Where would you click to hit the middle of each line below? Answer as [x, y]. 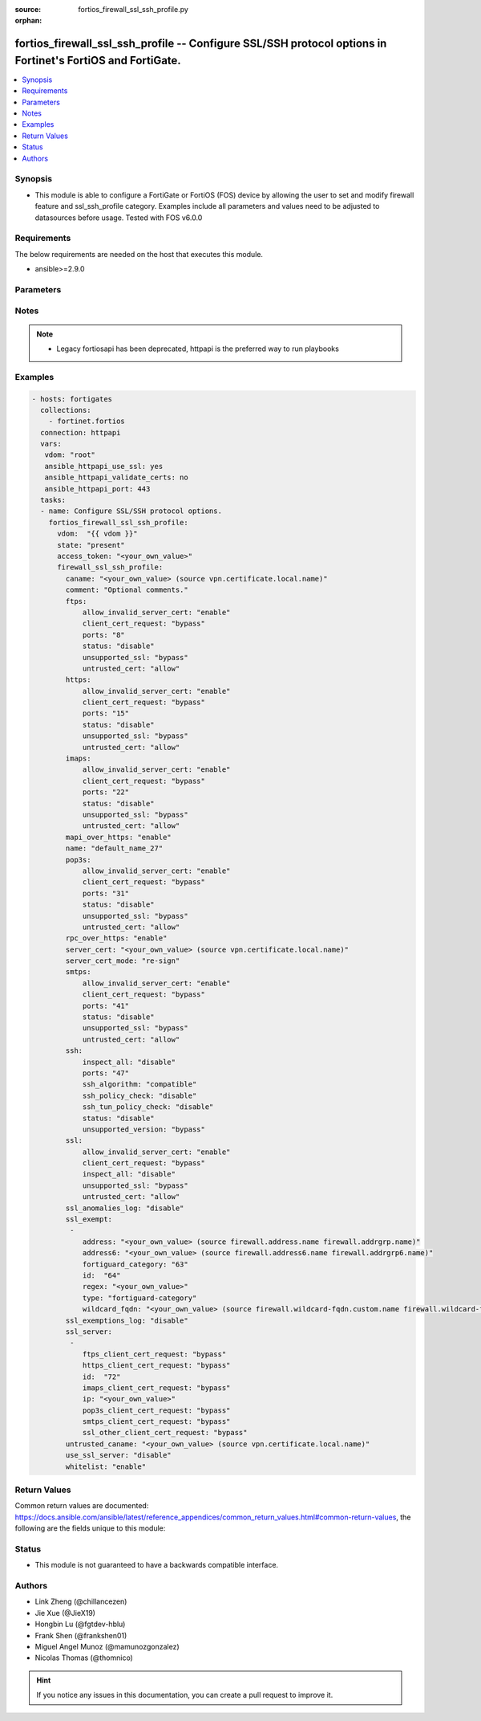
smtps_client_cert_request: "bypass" [156, 1422]
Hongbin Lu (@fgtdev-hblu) [80, 1624]
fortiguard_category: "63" [135, 1264]
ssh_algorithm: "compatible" [139, 1085]
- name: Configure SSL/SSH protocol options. [131, 511]
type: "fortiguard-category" [139, 1298]
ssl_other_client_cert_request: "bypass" [165, 1433]
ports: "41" [106, 1005]
